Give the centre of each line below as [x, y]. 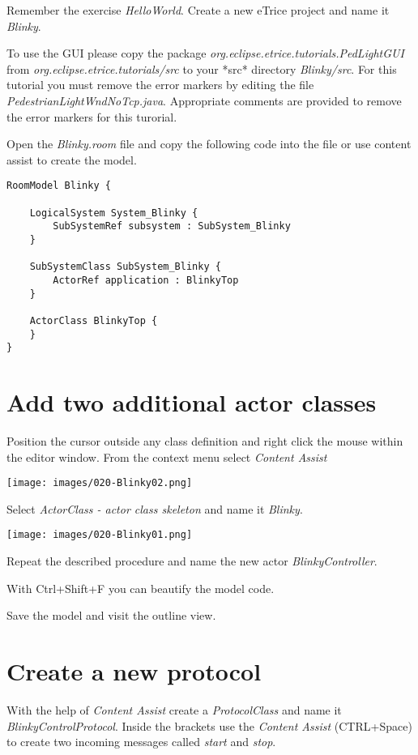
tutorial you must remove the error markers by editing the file [160, 85]
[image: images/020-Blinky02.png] [100, 483]
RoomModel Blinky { [59, 186]
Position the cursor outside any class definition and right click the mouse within [205, 441]
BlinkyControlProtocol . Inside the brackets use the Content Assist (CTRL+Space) [209, 725]
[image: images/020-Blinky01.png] [100, 535]
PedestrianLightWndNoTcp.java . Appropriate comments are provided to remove [204, 100]
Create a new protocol [134, 671]
